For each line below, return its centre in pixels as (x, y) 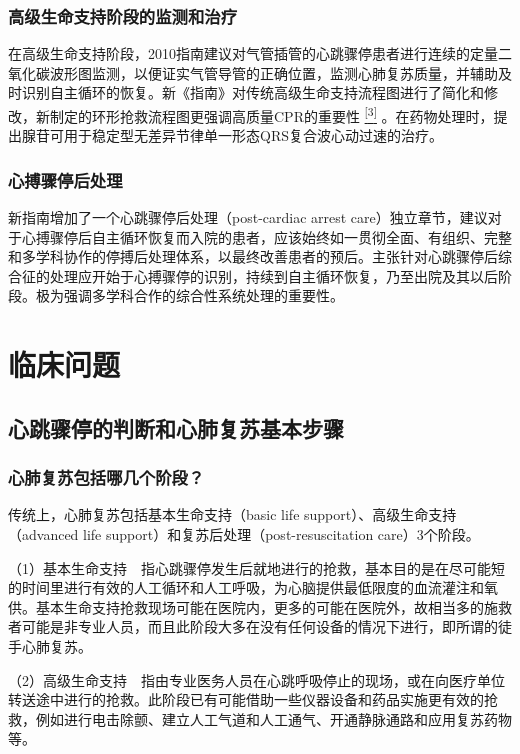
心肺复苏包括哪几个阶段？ (106, 477)
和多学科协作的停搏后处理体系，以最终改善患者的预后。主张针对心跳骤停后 (253, 256)
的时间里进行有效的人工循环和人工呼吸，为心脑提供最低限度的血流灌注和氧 (253, 587)
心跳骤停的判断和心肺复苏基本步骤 (176, 427)
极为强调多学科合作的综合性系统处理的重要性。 (189, 295)
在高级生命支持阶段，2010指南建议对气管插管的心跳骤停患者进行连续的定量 (253, 53)
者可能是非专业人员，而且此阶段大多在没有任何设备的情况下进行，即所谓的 (253, 626)
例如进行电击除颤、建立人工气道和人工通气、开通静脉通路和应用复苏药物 (273, 718)
